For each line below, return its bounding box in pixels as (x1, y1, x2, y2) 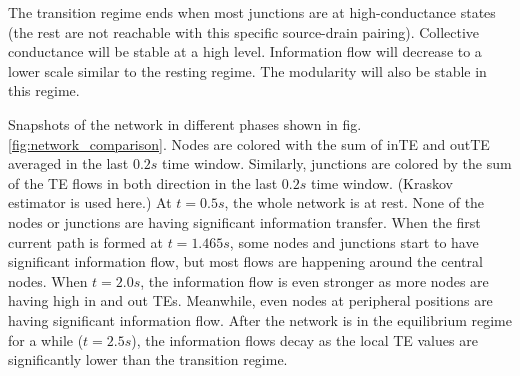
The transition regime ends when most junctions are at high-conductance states (8, 2, 496, 22)
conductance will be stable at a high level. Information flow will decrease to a (8, 41, 482, 62)
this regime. (8, 80, 80, 101)
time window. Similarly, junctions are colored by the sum (162, 153, 512, 174)
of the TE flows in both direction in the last (8, 172, 278, 193)
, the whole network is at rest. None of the (224, 192, 485, 213)
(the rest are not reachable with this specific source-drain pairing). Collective (8, 21, 480, 42)
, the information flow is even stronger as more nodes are (140, 270, 489, 291)
